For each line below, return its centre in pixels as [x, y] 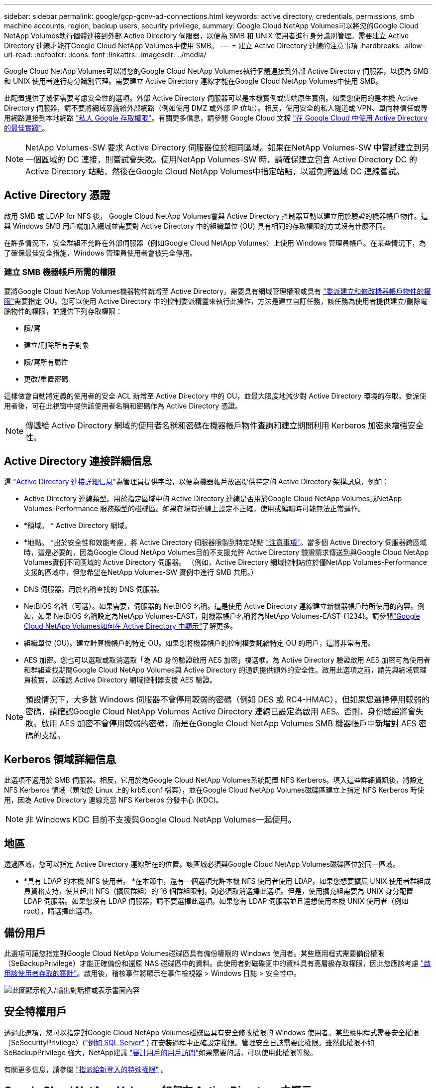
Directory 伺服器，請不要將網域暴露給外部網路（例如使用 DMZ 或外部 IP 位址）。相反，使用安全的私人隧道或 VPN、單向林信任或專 [216, 108]
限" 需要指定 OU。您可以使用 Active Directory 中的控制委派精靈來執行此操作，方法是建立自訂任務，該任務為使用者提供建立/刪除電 [216, 301]
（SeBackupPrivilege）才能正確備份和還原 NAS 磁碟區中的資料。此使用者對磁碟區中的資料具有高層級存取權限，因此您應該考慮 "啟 [218, 963]
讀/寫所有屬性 [46, 362]
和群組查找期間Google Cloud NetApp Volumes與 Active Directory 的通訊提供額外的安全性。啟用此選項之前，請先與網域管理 [225, 670]
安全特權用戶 [35, 1012]
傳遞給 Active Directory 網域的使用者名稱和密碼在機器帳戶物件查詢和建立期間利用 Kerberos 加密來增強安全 [225, 425]
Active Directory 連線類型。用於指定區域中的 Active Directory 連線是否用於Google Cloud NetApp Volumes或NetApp [213, 499]
